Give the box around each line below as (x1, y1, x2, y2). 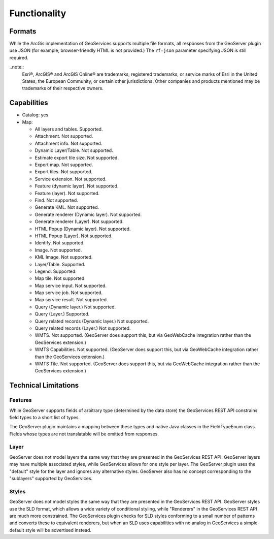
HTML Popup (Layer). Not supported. (35, 233, 113, 239)
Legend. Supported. (35, 268, 77, 274)
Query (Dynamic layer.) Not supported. (35, 304, 116, 310)
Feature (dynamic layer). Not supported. (35, 183, 119, 189)
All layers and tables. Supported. (35, 126, 103, 132)
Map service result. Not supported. (35, 297, 108, 303)
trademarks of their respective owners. (22, 85, 104, 91)
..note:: (9, 64, 24, 70)
